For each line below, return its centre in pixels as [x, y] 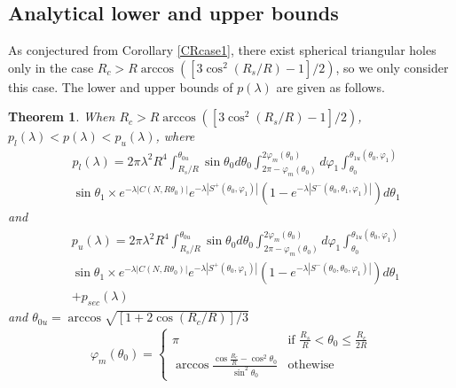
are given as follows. [330, 86]
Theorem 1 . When [62, 116]
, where [175, 136]
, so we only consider [392, 67]
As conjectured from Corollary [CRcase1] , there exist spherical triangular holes [222, 50]
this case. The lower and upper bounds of [121, 86]
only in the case [51, 67]
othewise [311, 365]
